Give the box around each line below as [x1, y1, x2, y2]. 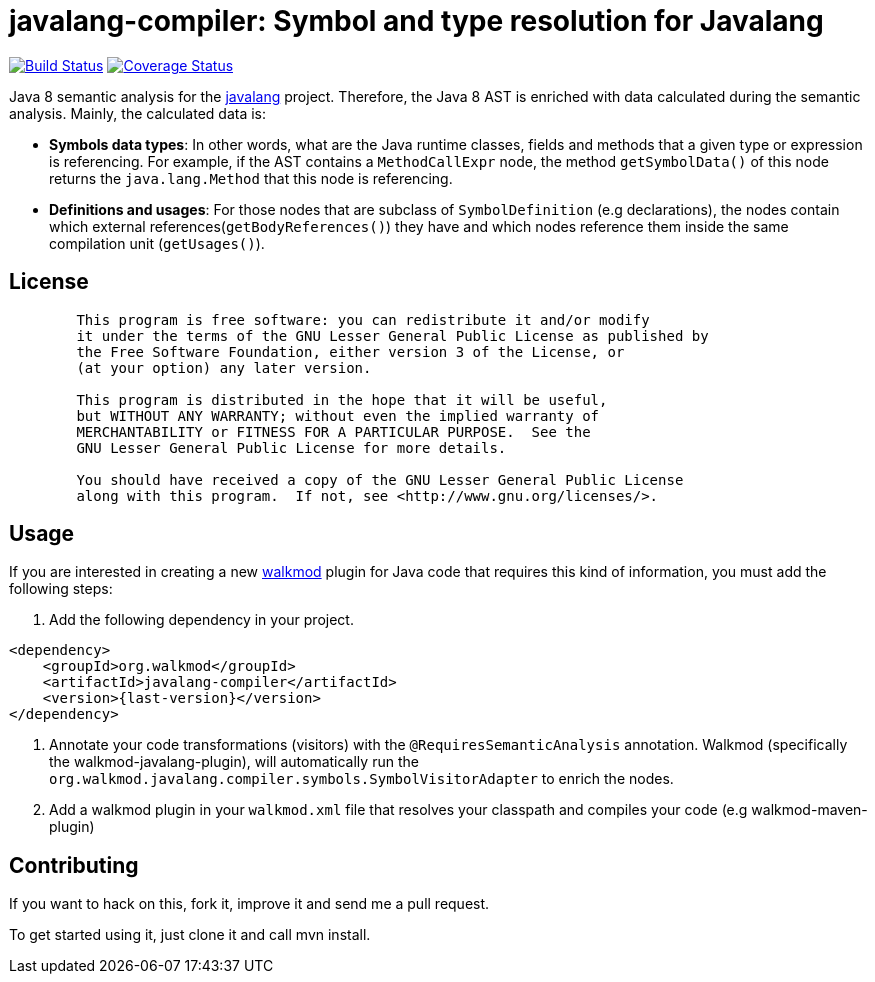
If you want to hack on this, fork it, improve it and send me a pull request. [9, 895, 490, 913]
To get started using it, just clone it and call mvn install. [9, 926, 371, 944]
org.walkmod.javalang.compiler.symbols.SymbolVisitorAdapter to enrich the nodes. [49, 770, 674, 788]
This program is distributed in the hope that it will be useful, [76, 391, 608, 408]
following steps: [9, 580, 113, 598]
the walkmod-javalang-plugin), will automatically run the [49, 753, 419, 771]
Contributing [9, 852, 139, 878]
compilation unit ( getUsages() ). [49, 234, 265, 252]
